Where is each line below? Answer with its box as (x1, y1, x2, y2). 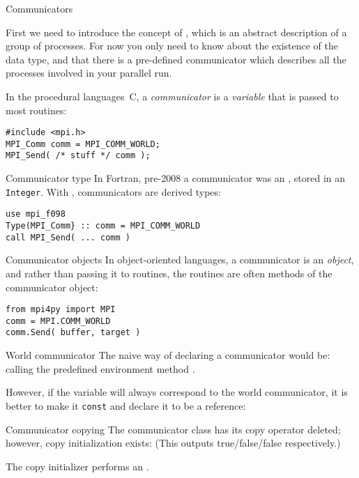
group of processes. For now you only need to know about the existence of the (6, 38, 338, 53)
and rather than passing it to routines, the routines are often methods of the (6, 265, 333, 280)
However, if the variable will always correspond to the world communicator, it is (6, 385, 348, 399)
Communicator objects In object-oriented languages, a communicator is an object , (6, 252, 354, 267)
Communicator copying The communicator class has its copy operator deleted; (6, 422, 341, 436)
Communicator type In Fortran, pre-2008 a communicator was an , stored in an (6, 171, 346, 185)
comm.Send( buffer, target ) (6, 327, 141, 338)
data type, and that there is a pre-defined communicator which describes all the (6, 52, 346, 66)
